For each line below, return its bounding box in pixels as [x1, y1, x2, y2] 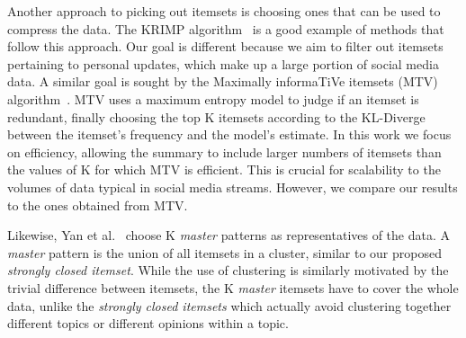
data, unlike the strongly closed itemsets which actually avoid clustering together [7, 296, 452, 315]
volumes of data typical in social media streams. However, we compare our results [7, 177, 458, 196]
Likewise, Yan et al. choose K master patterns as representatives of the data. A [7, 226, 451, 245]
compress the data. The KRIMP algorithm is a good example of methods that [7, 19, 444, 38]
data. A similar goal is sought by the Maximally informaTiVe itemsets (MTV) [7, 72, 438, 91]
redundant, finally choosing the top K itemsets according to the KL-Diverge [7, 107, 426, 126]
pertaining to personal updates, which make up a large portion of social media [7, 54, 439, 73]
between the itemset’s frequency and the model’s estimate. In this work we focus [7, 125, 452, 144]
